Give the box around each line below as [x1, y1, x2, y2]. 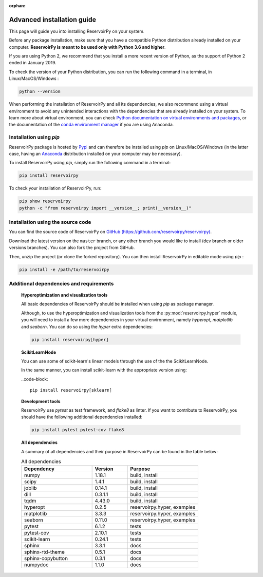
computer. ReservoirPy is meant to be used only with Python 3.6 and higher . [9, 44, 166, 50]
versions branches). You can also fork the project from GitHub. [9, 245, 135, 250]
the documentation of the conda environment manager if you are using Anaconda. [9, 122, 174, 128]
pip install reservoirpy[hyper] [31, 337, 109, 342]
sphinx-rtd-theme [24, 549, 65, 556]
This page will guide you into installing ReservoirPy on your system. [9, 28, 145, 34]
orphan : [9, 3, 26, 8]
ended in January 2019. [9, 60, 56, 66]
